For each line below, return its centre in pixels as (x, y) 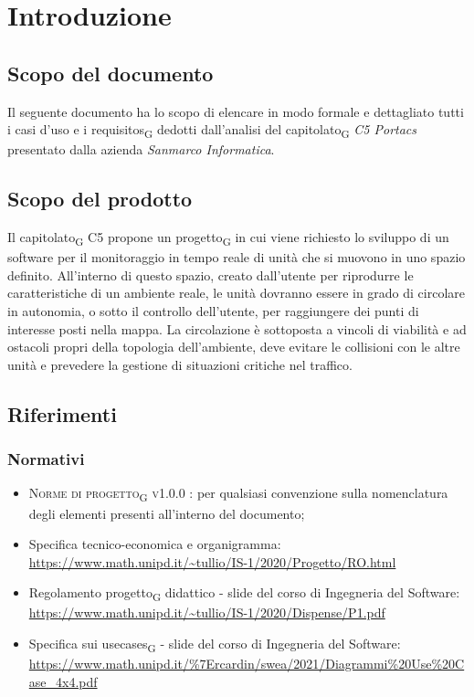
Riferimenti (62, 413)
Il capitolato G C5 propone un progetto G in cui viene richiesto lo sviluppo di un (228, 238)
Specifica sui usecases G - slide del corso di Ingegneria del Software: (215, 644)
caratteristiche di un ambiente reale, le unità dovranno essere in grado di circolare (237, 293)
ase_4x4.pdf (63, 681)
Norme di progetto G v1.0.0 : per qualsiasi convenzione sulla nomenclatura (238, 494)
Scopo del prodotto (100, 199)
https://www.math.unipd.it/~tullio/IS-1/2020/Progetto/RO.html (212, 561)
